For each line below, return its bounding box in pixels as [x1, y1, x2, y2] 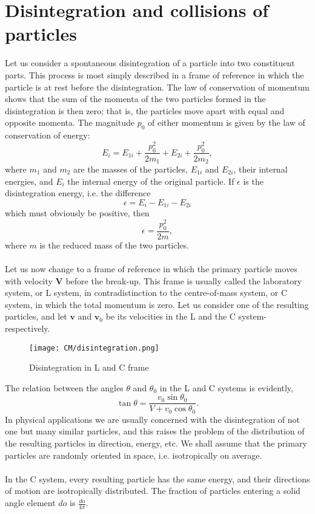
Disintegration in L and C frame [29, 361, 149, 374]
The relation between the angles [5, 381, 124, 394]
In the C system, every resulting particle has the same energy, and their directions [5, 472, 310, 485]
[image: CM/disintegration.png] [29, 343, 159, 352]
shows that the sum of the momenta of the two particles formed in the [5, 92, 266, 105]
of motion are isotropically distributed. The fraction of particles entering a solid [5, 484, 300, 497]
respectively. [5, 321, 50, 334]
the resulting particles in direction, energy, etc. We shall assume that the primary [5, 437, 307, 450]
